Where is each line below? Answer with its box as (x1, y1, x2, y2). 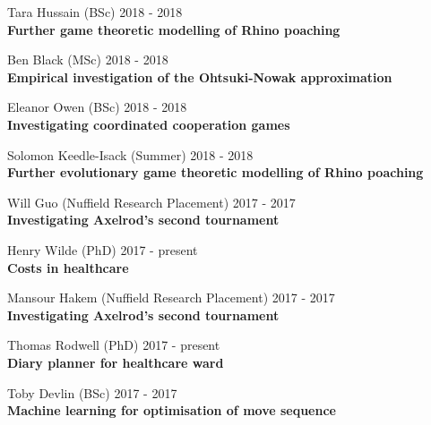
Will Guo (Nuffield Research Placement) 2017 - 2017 (7, 192, 296, 211)
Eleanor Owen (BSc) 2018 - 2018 (7, 98, 187, 116)
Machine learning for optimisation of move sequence (7, 401, 336, 420)
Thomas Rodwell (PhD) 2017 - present (7, 336, 220, 354)
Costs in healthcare (7, 258, 129, 276)
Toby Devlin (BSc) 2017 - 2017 (7, 383, 177, 402)
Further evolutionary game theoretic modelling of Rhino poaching (7, 163, 424, 182)
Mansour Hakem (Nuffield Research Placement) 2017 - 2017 (7, 288, 335, 307)
